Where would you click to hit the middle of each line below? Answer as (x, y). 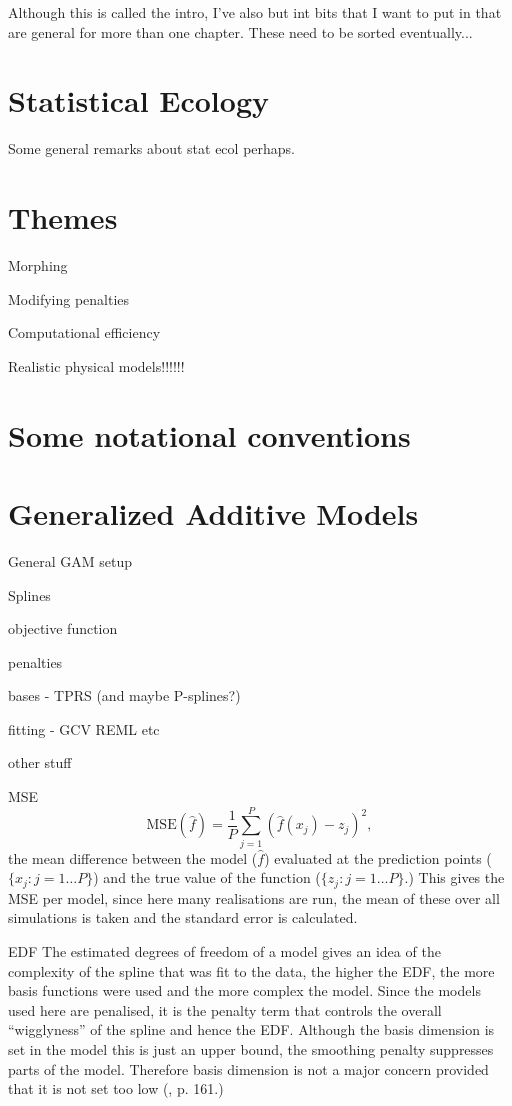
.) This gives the (454, 877)
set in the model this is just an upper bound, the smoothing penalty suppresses (251, 1048)
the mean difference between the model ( (133, 857)
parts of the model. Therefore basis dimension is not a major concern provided (248, 1068)
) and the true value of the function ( (207, 877)
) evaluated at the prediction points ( (378, 857)
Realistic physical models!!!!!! (96, 365)
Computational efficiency (84, 332)
